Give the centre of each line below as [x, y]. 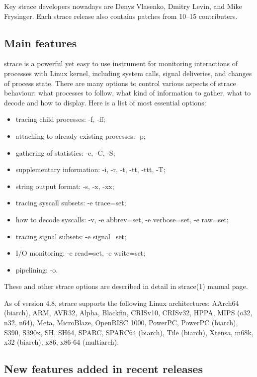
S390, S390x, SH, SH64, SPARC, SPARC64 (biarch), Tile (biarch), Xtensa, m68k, [129, 332]
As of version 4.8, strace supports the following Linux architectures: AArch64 [122, 303]
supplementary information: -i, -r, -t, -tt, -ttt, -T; [90, 169]
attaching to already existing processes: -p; [81, 136]
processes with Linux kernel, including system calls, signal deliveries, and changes [128, 73]
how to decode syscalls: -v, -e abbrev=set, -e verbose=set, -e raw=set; [122, 219]
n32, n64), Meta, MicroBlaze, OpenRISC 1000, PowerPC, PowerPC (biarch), [121, 323]
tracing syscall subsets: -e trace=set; [71, 203]
